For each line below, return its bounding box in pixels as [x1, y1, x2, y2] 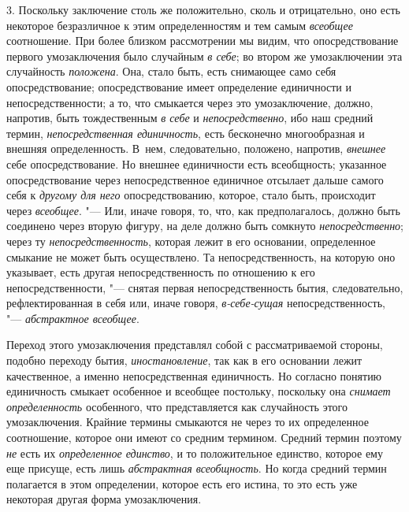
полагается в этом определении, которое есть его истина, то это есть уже [6, 475, 358, 492]
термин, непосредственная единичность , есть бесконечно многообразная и [6, 124, 365, 141]
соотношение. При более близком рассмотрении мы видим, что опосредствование [6, 32, 399, 49]
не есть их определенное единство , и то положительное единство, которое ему [6, 444, 383, 461]
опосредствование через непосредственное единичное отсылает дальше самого [6, 171, 384, 187]
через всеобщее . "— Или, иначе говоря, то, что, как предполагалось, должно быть [6, 202, 400, 218]
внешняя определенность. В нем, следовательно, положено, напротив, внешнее [6, 140, 386, 157]
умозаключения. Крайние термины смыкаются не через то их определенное [6, 414, 369, 430]
